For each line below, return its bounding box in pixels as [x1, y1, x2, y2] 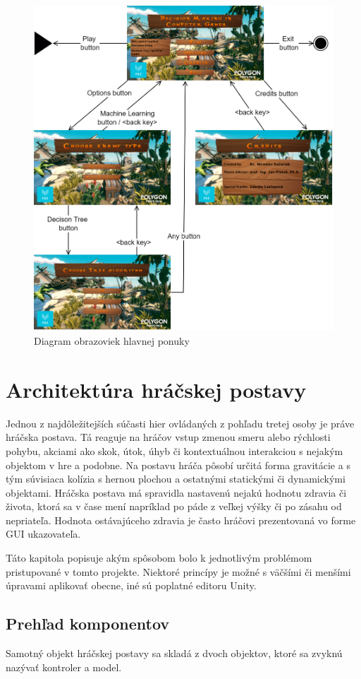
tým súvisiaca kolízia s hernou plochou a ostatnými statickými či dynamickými [6, 471, 345, 486]
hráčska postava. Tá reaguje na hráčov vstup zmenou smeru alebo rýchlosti [6, 430, 331, 444]
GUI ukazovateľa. [6, 526, 81, 541]
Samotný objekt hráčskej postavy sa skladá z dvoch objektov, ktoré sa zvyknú [6, 646, 343, 661]
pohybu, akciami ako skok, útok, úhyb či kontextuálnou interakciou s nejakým [6, 443, 343, 458]
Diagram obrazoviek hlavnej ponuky [34, 333, 190, 348]
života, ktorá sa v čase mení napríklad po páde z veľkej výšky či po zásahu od [6, 499, 342, 514]
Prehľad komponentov [6, 613, 170, 634]
